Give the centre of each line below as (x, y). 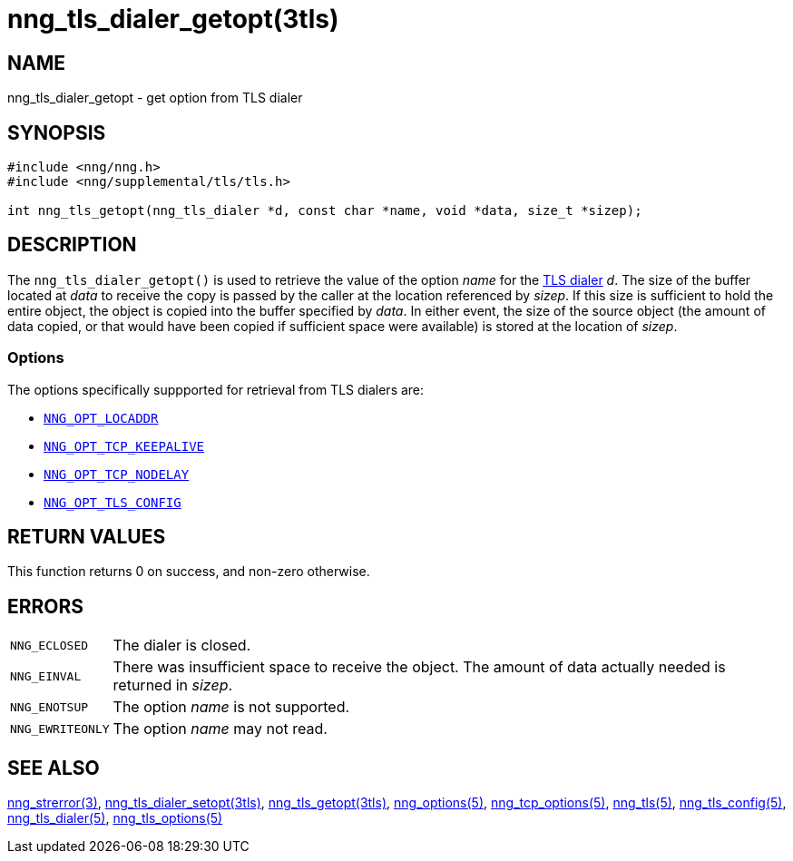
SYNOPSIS (57, 132)
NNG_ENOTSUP (49, 707)
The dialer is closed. (182, 646)
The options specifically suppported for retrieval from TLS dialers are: (216, 389)
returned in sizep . (173, 685)
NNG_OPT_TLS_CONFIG (113, 502)
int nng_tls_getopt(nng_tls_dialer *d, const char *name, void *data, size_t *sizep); (325, 211)
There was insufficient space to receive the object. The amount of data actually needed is (419, 667)
